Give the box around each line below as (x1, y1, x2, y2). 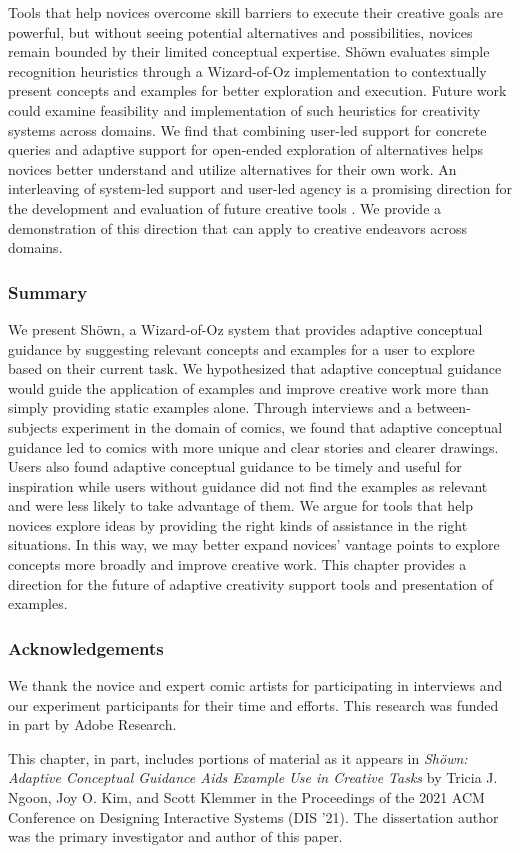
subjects (8, 416, 58, 437)
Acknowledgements (8, 635, 164, 660)
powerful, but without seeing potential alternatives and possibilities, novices (8, 21, 473, 42)
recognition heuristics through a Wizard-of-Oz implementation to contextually (8, 60, 487, 81)
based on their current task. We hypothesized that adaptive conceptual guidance (8, 358, 502, 379)
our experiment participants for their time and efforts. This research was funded (8, 694, 499, 715)
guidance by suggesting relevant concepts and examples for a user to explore (8, 338, 475, 359)
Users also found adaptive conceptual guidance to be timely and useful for (8, 456, 462, 477)
